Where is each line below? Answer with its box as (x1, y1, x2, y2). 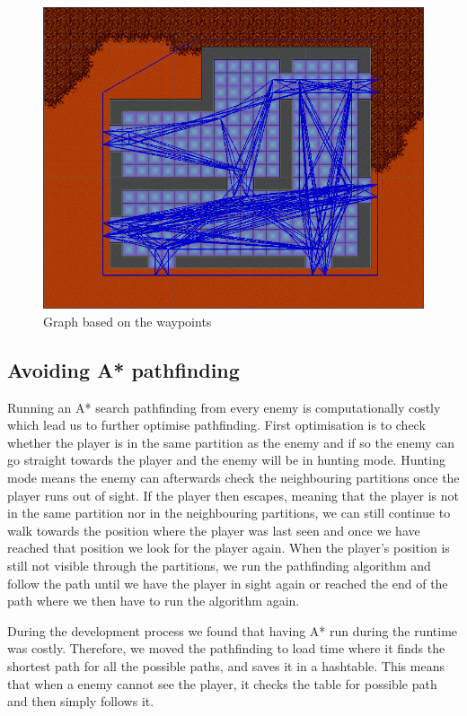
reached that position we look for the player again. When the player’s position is (7, 538, 450, 557)
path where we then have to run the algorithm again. (7, 591, 300, 610)
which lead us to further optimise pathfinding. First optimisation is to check (7, 415, 426, 434)
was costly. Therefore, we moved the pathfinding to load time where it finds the (7, 639, 445, 658)
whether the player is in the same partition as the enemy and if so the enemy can (7, 432, 455, 451)
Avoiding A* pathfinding (7, 355, 240, 383)
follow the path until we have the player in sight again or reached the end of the (7, 573, 448, 592)
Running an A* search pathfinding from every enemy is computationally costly (7, 397, 441, 416)
